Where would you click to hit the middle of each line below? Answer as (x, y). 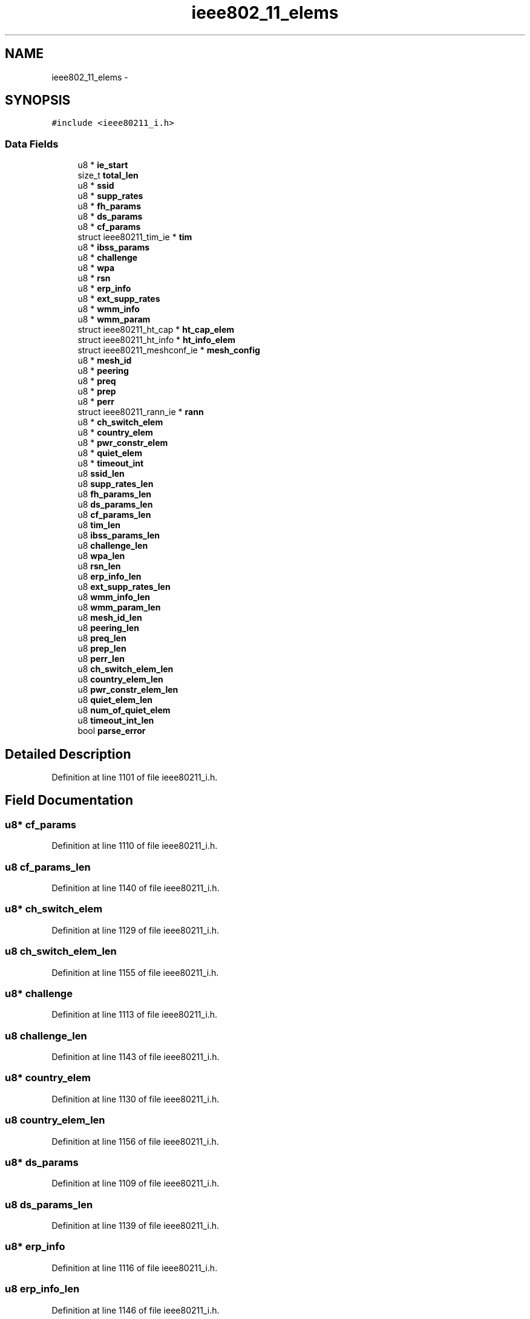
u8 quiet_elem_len (115, 700)
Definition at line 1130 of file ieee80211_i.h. (136, 1099)
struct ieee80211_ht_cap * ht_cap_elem (156, 330)
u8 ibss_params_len (119, 535)
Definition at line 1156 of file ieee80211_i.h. (135, 1141)
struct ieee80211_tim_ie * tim (135, 237)
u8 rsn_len (99, 566)
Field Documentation (69, 800)
